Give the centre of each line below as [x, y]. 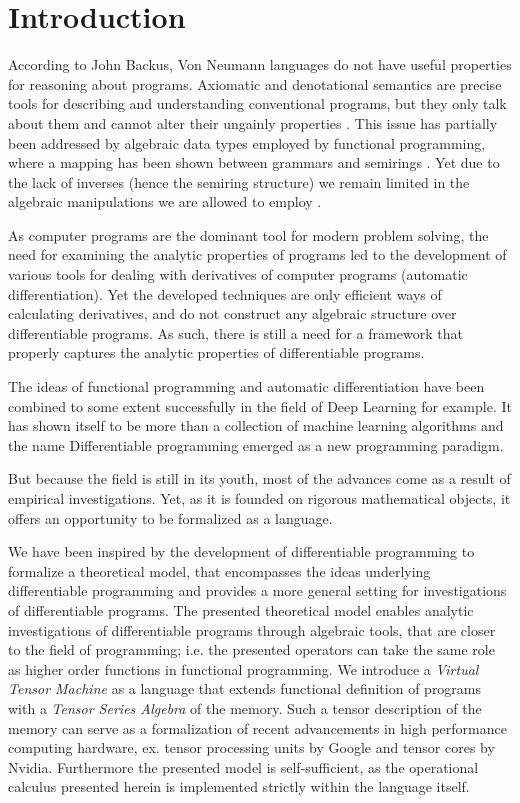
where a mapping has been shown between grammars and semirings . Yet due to [254, 162]
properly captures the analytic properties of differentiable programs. [216, 352]
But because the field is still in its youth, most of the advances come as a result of [259, 478]
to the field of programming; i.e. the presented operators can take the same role [251, 649]
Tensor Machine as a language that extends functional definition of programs [245, 688]
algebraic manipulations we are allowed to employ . [165, 201]
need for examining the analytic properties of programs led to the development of [257, 254]
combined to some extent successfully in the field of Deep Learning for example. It [260, 405]
